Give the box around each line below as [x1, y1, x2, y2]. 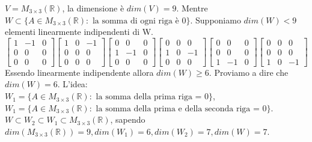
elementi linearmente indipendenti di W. [5, 25, 154, 38]
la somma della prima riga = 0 [96, 93, 209, 102]
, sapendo [110, 113, 145, 126]
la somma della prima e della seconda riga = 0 [96, 104, 267, 113]
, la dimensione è [62, 2, 124, 14]
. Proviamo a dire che [209, 66, 289, 78]
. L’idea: [57, 78, 88, 90]
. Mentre [176, 2, 208, 14]
